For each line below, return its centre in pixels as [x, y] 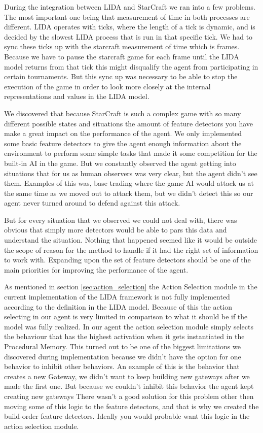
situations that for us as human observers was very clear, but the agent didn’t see [131, 173]
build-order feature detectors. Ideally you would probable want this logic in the [127, 416]
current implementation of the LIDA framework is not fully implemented [117, 297]
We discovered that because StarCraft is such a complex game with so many [123, 113]
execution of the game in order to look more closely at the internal [107, 86]
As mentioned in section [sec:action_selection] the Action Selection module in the [131, 287]
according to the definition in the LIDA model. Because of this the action [118, 306]
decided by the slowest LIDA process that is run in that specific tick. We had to [128, 36]
